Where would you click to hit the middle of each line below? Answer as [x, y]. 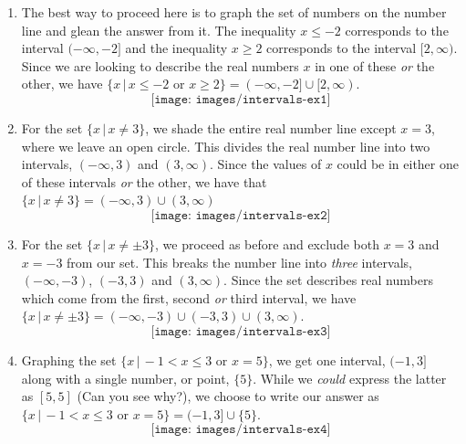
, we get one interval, [327, 359]
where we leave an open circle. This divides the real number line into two [226, 146]
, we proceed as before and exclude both [267, 243]
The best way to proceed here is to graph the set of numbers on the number [234, 12]
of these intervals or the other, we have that [144, 181]
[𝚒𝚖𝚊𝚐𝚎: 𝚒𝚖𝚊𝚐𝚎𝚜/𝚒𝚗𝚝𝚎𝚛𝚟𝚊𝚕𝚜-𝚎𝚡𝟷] [241, 99]
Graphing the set [69, 359]
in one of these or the [375, 65]
